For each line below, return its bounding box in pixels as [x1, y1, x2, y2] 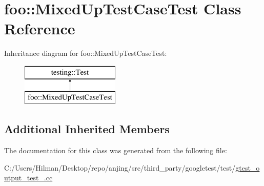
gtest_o [235, 162, 260, 173]
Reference [4, 18, 75, 39]
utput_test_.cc [4, 172, 53, 183]
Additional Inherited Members [4, 121, 170, 137]
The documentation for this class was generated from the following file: [4, 145, 227, 156]
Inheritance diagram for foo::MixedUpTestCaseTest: [4, 48, 167, 58]
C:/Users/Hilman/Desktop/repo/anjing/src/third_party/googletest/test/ [4, 162, 236, 173]
